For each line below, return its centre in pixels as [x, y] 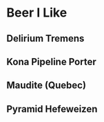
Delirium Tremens [45, 38]
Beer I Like [37, 13]
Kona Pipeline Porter [52, 61]
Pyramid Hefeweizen [52, 109]
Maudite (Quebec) [46, 86]
